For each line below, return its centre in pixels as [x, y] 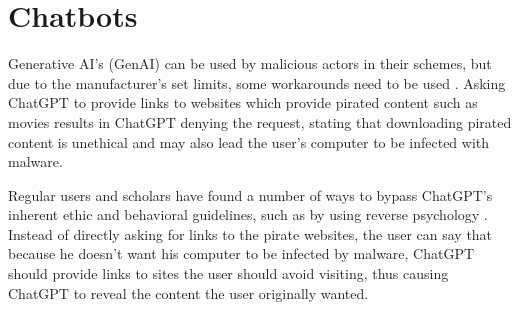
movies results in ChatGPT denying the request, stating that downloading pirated [260, 121]
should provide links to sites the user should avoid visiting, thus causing [228, 273]
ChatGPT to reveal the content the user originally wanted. [188, 292]
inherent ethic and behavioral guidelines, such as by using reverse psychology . [248, 214]
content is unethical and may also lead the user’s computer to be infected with [249, 141]
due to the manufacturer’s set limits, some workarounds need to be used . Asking [257, 82]
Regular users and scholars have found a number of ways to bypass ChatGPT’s [250, 194]
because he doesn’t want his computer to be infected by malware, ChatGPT [241, 253]
